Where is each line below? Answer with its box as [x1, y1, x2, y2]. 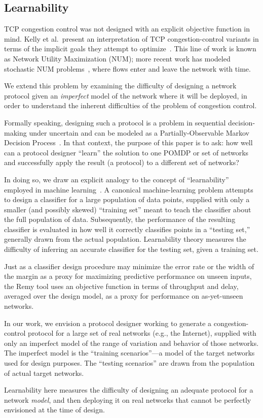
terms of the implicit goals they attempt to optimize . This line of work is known [4, 43, 256, 54]
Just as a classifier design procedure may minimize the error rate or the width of [4, 261, 254, 271]
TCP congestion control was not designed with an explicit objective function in [4, 23, 250, 34]
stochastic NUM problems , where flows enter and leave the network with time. [4, 63, 251, 74]
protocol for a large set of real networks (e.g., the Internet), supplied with [28, 328, 256, 338]
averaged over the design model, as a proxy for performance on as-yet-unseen [4, 291, 243, 301]
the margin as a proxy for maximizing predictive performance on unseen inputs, [4, 271, 252, 281]
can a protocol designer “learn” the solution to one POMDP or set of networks [4, 147, 249, 157]
